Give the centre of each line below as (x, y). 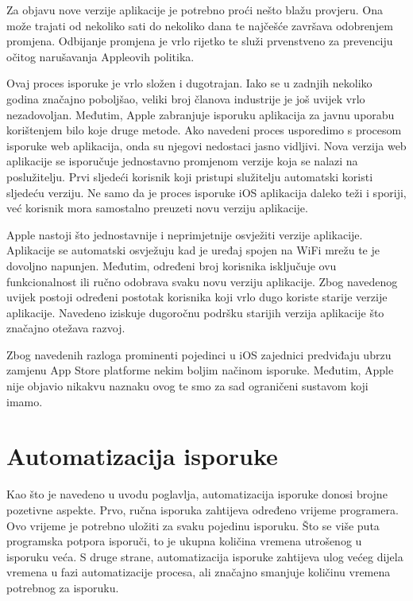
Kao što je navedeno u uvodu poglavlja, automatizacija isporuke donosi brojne (197, 494)
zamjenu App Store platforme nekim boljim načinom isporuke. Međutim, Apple (200, 370)
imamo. (25, 401)
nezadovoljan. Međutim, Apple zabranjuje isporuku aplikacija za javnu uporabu (201, 114)
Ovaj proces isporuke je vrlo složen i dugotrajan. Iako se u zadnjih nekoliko (189, 83)
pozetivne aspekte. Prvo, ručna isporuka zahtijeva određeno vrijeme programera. (203, 509)
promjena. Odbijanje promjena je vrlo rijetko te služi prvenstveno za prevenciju (200, 41)
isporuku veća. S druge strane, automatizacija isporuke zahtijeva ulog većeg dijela (205, 556)
